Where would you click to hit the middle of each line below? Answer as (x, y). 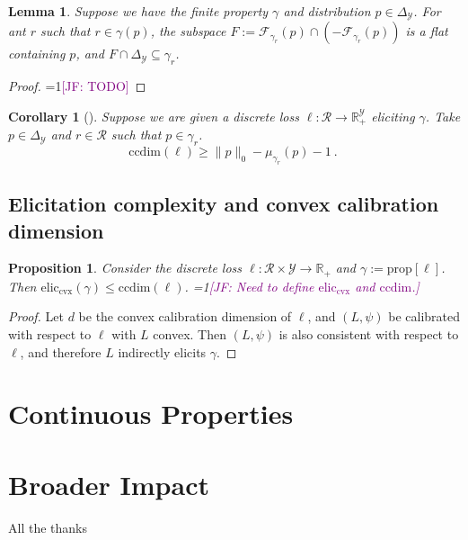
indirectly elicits (162, 351)
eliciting (393, 116)
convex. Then (190, 334)
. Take (443, 116)
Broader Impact (109, 484)
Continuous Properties (151, 414)
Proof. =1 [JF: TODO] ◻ (77, 86)
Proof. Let (36, 316)
